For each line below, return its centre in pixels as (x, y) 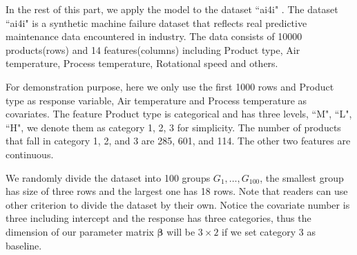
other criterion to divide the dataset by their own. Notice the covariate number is (178, 204)
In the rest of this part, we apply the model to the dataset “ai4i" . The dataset (172, 9)
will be (181, 231)
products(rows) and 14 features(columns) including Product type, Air (153, 49)
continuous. (30, 154)
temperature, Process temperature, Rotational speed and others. (142, 63)
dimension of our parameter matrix (80, 231)
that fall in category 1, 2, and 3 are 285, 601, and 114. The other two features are (178, 141)
